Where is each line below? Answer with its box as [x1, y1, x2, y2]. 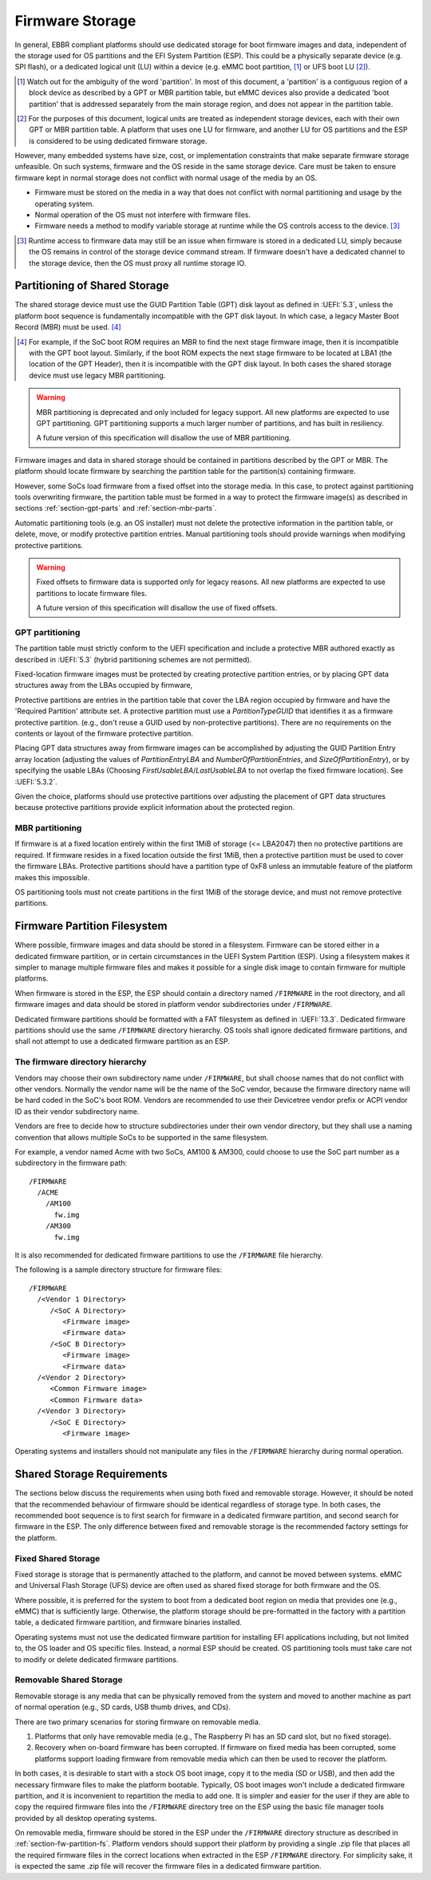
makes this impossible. [14, 872, 90, 882]
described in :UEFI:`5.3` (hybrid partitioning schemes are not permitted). [14, 654, 252, 664]
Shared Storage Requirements [14, 1467, 168, 1481]
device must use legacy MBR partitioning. [29, 370, 166, 380]
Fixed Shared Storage [14, 1553, 101, 1564]
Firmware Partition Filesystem [14, 919, 168, 933]
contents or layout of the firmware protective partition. [14, 729, 193, 738]
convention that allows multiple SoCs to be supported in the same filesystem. [14, 1132, 269, 1142]
